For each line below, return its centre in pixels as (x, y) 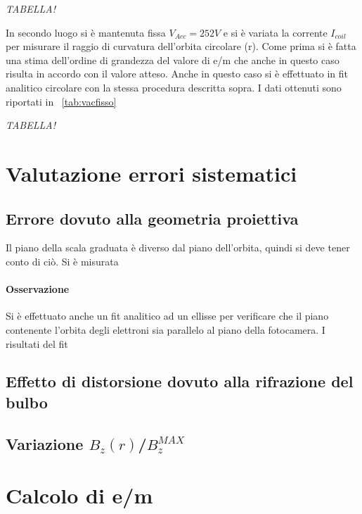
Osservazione (38, 289)
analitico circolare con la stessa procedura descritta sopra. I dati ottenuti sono (174, 87)
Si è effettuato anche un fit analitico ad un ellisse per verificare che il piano (167, 316)
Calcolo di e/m (79, 495)
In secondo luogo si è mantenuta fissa (86, 32)
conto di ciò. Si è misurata (62, 261)
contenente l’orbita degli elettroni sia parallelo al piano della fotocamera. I (166, 329)
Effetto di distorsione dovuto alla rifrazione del (180, 381)
